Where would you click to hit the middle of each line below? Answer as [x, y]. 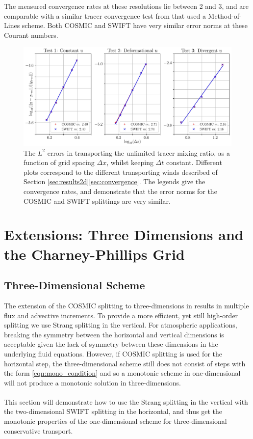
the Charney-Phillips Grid [94, 254]
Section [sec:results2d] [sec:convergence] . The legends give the [114, 181]
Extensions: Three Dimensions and [124, 234]
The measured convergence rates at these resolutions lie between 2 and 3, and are [126, 6]
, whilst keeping [130, 162]
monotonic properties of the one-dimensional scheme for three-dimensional [115, 421]
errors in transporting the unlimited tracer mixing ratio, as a [139, 152]
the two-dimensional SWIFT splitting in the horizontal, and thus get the [113, 411]
